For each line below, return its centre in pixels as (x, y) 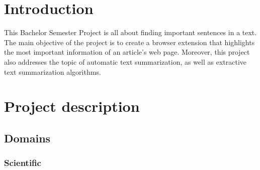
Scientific (23, 163)
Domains (27, 138)
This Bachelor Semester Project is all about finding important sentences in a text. (131, 32)
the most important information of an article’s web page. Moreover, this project (127, 52)
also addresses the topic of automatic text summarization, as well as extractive (125, 61)
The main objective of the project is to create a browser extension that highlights (129, 42)
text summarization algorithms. (53, 71)
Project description (72, 106)
